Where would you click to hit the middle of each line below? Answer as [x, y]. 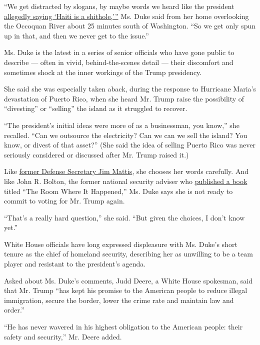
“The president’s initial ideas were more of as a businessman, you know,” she [122, 125]
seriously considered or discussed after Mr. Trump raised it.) [96, 154]
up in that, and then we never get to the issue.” [76, 35]
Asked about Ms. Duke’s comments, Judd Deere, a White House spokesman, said [128, 280]
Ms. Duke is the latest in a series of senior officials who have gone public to [119, 52]
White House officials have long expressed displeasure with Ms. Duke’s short [121, 244]
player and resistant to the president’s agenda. [75, 264]
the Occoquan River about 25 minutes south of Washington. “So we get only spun [130, 26]
